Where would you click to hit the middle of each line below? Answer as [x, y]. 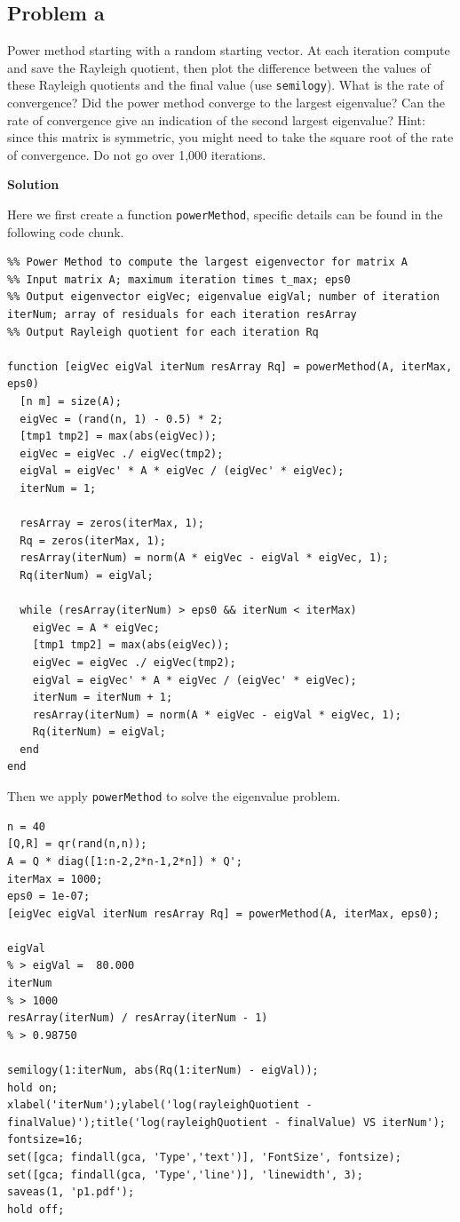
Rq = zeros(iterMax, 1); [93, 540]
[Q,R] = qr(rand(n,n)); [77, 844]
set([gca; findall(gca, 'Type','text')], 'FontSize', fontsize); [204, 1158]
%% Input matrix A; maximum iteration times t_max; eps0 [179, 279]
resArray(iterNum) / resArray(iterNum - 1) [138, 1018]
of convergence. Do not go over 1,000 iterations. [137, 154]
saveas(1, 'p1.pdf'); [71, 1192]
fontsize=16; [45, 1140]
